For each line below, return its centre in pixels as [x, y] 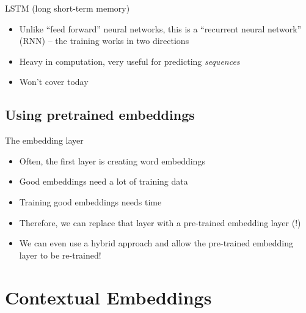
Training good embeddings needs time [90, 201]
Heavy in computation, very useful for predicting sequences [129, 61]
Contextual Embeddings [108, 297]
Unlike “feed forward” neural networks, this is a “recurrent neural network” [160, 28]
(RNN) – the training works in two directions [104, 41]
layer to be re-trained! [60, 255]
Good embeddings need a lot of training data [104, 181]
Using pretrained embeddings [100, 115]
